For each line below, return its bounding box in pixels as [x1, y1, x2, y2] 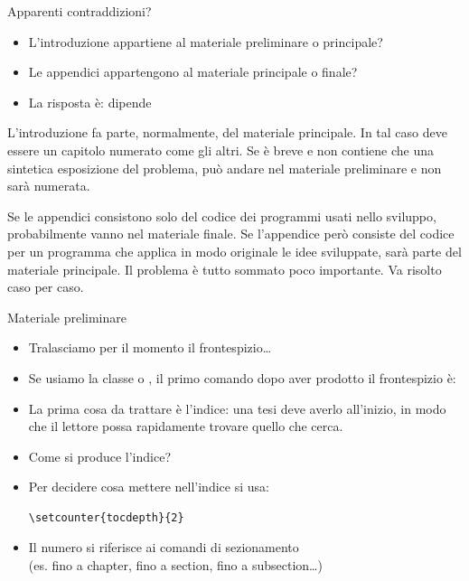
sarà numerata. [7, 176, 90, 195]
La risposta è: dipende [28, 92, 152, 111]
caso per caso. [7, 277, 84, 296]
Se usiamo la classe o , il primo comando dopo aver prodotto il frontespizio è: [28, 368, 456, 387]
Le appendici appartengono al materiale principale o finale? [28, 62, 358, 81]
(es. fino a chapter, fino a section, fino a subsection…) [28, 556, 323, 575]
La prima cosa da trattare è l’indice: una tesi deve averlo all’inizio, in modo [28, 398, 446, 417]
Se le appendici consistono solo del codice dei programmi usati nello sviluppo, [7, 206, 436, 225]
